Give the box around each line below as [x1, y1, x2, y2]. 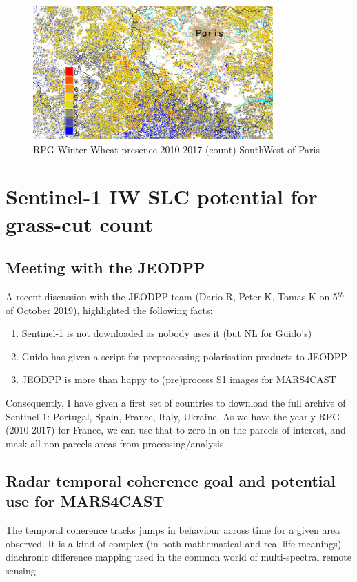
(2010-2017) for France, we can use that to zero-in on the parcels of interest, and [6, 423, 346, 437]
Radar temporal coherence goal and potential [6, 469, 336, 491]
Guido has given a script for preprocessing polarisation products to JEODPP [21, 349, 347, 363]
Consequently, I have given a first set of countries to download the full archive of [6, 395, 346, 409]
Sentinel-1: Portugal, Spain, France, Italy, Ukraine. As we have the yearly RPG [6, 409, 340, 423]
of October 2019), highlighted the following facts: [6, 302, 213, 317]
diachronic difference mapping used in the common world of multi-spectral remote [6, 550, 351, 564]
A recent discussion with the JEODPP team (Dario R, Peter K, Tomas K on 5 [6, 289, 338, 303]
